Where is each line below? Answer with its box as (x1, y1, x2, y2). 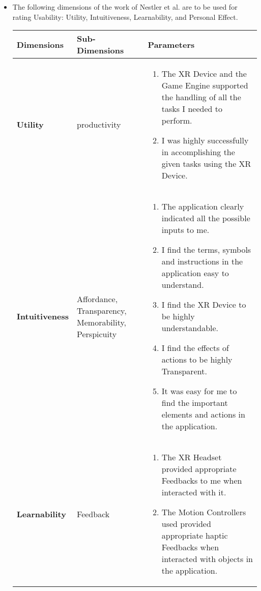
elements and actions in (161, 408, 245, 421)
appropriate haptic (161, 529, 228, 542)
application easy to (161, 267, 229, 279)
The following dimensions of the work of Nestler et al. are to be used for (12, 2, 238, 12)
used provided (161, 518, 211, 530)
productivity (77, 119, 121, 131)
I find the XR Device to (161, 299, 246, 311)
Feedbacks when (161, 541, 219, 553)
